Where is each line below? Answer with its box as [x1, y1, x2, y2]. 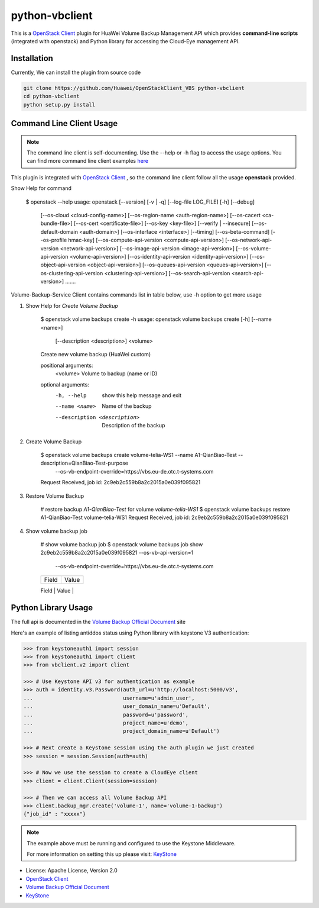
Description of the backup [102, 422, 165, 429]
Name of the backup [102, 403, 152, 410]
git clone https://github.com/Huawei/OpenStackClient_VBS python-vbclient [23, 85, 245, 91]
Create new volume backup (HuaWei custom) [40, 351, 151, 358]
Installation [11, 53, 53, 63]
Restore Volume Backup [25, 492, 84, 500]
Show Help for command [11, 185, 72, 192]
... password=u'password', [23, 711, 189, 718]
